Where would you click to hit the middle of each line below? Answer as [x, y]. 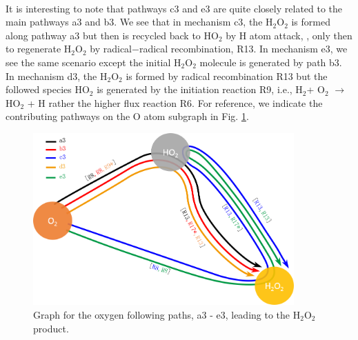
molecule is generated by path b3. [271, 62]
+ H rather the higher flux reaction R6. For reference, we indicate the [175, 102]
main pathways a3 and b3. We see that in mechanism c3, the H [139, 22]
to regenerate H [39, 49]
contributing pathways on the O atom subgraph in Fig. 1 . [127, 116]
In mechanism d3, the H [57, 76]
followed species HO [48, 89]
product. [51, 328]
